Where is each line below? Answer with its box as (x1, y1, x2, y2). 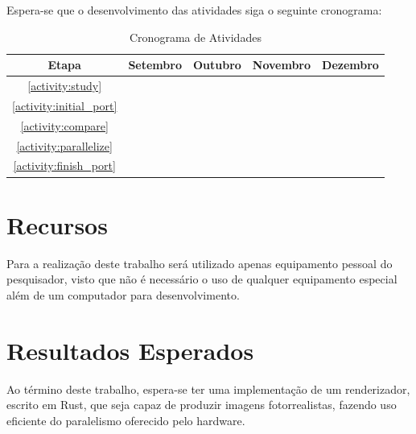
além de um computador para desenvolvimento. (6, 286, 240, 303)
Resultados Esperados (6, 333, 254, 366)
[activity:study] (27, 77, 102, 94)
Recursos (6, 208, 108, 241)
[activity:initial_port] (12, 97, 117, 114)
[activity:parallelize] (16, 137, 113, 154)
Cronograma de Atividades (130, 28, 262, 45)
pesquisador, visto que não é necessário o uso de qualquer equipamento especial (6, 271, 397, 287)
